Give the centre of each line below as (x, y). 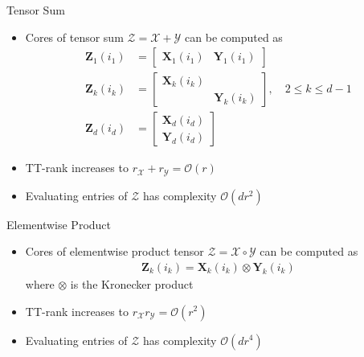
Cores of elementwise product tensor (115, 251)
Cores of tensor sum (74, 37)
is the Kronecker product (132, 283)
